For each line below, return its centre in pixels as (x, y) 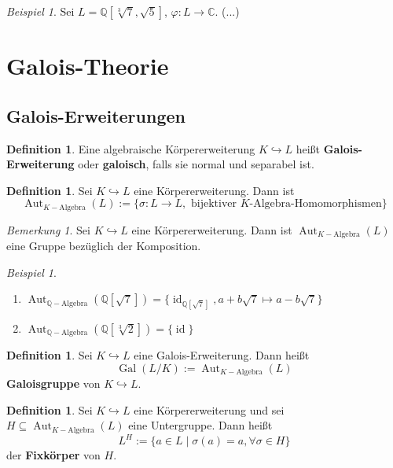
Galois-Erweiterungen (96, 115)
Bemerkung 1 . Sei (48, 229)
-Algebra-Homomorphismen (316, 204)
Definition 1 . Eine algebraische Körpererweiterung (131, 148)
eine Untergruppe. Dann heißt (200, 425)
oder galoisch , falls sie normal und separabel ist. (196, 164)
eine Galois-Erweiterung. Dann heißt (222, 355)
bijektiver (213, 204)
